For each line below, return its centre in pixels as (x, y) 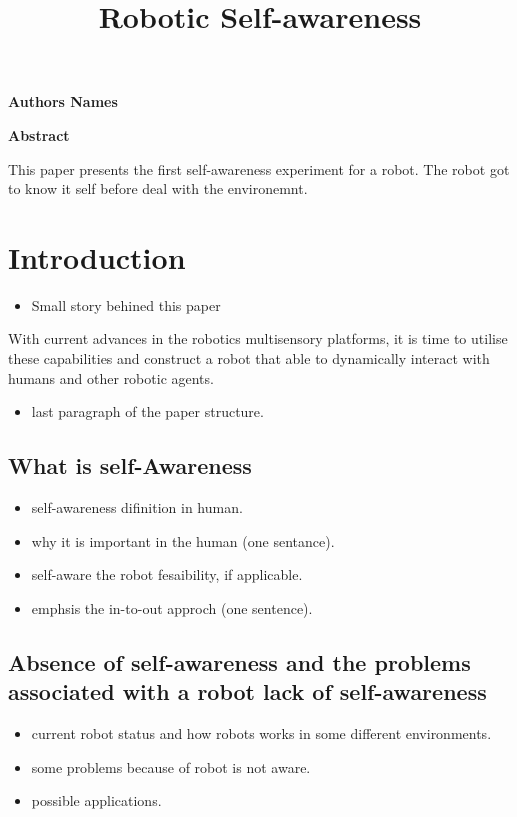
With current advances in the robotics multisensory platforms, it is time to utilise (258, 338)
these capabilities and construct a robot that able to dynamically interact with (249, 358)
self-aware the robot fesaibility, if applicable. (167, 574)
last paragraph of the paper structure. (147, 411)
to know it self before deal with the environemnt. (158, 188)
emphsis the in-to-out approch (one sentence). (172, 607)
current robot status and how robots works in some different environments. (261, 733)
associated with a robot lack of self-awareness (247, 691)
